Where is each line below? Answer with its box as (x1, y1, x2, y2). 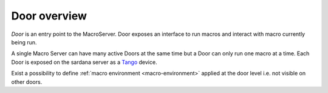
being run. (11, 38, 37, 46)
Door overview (11, 9, 87, 22)
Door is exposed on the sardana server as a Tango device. (11, 58, 157, 66)
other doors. (11, 78, 43, 85)
